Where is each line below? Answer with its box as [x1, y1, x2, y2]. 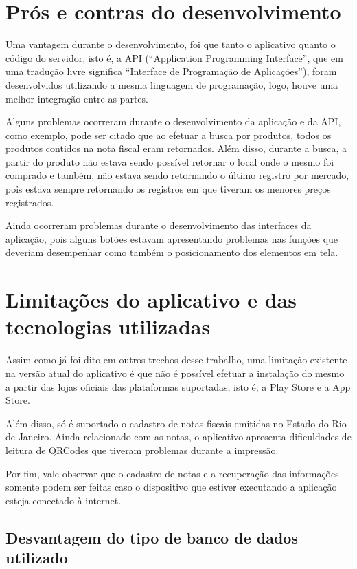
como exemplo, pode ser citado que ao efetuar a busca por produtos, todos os [5, 127, 332, 142]
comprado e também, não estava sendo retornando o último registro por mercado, [5, 168, 349, 182]
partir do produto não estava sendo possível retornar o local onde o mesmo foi [5, 154, 334, 169]
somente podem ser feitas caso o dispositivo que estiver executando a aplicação [5, 480, 337, 494]
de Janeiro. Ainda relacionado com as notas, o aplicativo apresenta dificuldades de [5, 429, 352, 444]
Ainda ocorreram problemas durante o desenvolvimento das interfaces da [5, 218, 312, 233]
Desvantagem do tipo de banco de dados [5, 526, 298, 548]
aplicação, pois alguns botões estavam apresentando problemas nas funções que [5, 231, 338, 246]
